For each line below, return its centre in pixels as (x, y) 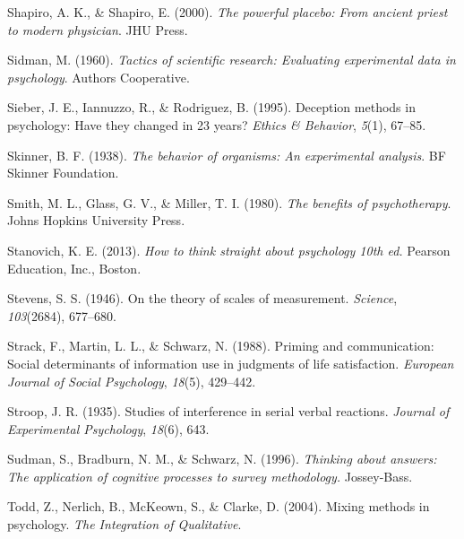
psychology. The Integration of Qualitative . (125, 524)
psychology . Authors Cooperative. (99, 77)
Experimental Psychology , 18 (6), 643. (108, 428)
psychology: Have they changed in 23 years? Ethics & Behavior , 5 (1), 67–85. (217, 124)
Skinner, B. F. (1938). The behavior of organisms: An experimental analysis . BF (227, 155)
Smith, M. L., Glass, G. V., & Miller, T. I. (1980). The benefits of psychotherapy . (229, 202)
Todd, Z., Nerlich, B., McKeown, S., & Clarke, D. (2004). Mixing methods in (219, 506)
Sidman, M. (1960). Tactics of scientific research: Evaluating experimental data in (232, 60)
